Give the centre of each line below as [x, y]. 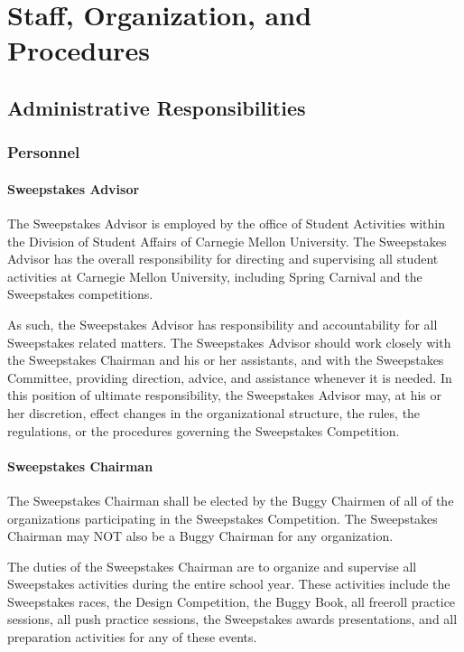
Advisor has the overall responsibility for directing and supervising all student [223, 259]
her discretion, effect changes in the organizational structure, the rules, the [214, 412]
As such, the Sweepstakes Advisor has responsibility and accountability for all [223, 324]
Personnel [44, 152]
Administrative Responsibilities [157, 107]
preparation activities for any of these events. [132, 637]
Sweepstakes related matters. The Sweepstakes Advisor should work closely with [229, 342]
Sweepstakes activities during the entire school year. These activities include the [229, 584]
